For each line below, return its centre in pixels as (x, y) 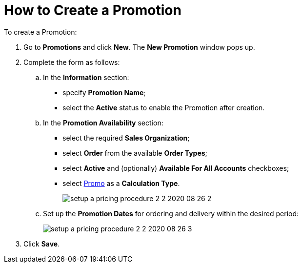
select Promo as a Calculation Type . (121, 183)
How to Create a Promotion (93, 10)
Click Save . (42, 244)
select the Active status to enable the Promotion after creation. (164, 107)
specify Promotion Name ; (104, 92)
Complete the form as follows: (72, 62)
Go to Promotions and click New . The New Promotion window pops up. (139, 47)
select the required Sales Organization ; (126, 138)
